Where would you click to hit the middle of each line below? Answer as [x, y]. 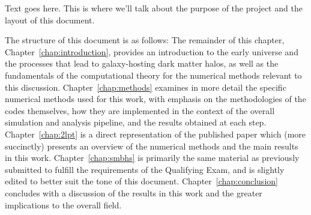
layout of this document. [50, 20]
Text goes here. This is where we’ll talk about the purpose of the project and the [154, 8]
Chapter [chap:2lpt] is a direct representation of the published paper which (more [155, 134]
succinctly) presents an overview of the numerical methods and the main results [152, 146]
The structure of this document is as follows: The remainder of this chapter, [145, 40]
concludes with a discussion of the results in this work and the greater [134, 192]
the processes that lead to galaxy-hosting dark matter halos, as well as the [142, 63]
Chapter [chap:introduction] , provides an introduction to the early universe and [152, 51]
